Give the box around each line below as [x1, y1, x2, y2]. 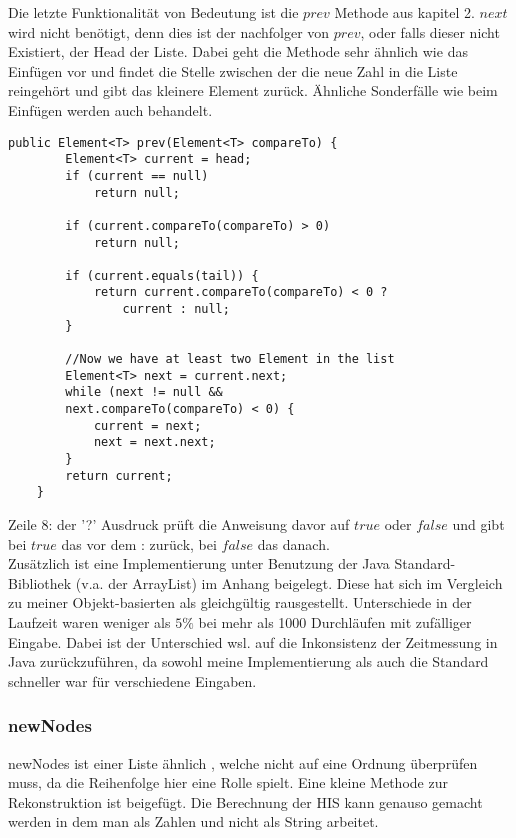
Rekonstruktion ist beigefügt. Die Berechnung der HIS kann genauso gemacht [8, 791, 483, 812]
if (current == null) [65, 168, 209, 183]
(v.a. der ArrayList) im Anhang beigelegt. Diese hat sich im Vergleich [75, 572, 503, 593]
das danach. [257, 533, 330, 554]
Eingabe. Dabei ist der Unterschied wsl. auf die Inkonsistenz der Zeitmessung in [8, 631, 498, 652]
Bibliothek [8, 572, 72, 593]
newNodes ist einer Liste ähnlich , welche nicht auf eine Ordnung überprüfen [8, 752, 478, 773]
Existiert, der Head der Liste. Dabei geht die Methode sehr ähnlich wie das [8, 41, 468, 62]
